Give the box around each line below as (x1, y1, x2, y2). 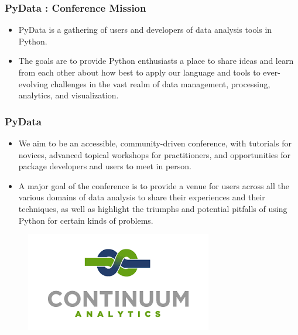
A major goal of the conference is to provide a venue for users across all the (18, 179, 289, 192)
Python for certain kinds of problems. (18, 214, 153, 226)
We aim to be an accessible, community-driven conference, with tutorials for (18, 137, 292, 149)
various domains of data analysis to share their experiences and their (18, 191, 265, 203)
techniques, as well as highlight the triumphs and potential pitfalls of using (18, 202, 287, 214)
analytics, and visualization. (18, 89, 119, 101)
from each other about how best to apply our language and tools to (18, 66, 261, 78)
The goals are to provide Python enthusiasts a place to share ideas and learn (18, 54, 294, 67)
